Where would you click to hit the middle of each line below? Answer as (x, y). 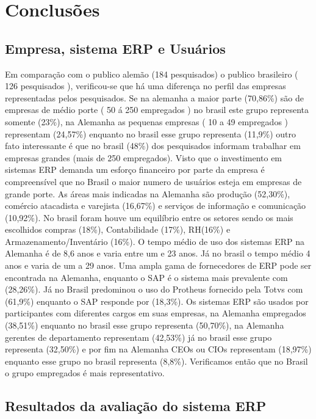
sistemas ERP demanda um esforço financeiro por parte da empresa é (135, 169)
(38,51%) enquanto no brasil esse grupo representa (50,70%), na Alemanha (145, 325)
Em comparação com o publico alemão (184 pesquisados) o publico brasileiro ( (152, 74)
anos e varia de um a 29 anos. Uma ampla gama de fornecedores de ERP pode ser (158, 265)
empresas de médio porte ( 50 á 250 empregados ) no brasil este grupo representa (157, 110)
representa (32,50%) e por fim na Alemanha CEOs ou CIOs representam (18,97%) (158, 349)
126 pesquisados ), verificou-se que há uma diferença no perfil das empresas (145, 86)
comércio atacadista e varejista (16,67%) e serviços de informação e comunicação (156, 206)
